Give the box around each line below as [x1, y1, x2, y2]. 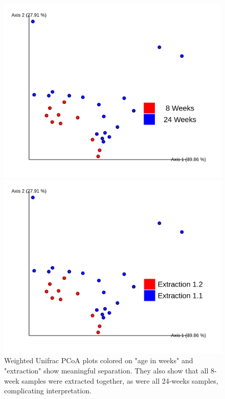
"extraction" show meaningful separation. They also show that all [4, 365, 209, 375]
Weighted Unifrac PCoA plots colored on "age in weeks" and [4, 355, 193, 366]
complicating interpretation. [4, 385, 92, 396]
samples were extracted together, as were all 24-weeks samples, [21, 375, 218, 386]
